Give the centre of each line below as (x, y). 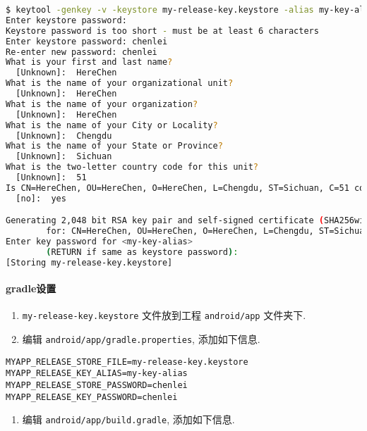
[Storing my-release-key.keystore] (89, 262)
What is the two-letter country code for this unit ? (132, 167)
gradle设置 (31, 288)
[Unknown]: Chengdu (64, 136)
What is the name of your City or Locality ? (112, 125)
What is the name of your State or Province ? (114, 146)
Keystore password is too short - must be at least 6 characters (162, 31)
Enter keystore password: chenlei (87, 41)
